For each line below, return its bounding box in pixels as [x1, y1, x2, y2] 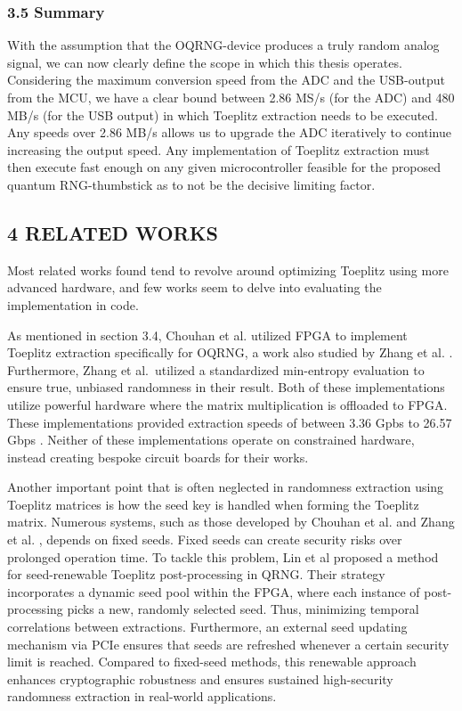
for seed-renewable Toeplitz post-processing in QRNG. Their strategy [7, 565, 385, 584]
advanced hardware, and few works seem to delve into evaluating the [7, 278, 382, 297]
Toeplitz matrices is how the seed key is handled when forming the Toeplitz [7, 494, 419, 513]
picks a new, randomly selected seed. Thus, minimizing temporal [67, 600, 419, 618]
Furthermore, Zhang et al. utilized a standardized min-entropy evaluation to [7, 360, 425, 379]
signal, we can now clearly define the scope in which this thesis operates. [7, 53, 402, 71]
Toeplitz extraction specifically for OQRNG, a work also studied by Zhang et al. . [7, 343, 453, 362]
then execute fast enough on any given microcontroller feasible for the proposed [7, 158, 441, 176]
